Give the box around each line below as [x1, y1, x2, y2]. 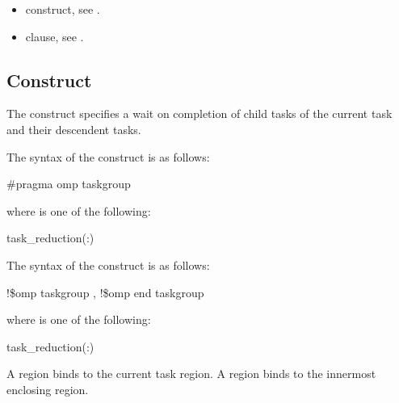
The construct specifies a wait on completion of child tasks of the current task [6, 105, 393, 122]
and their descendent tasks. [6, 120, 141, 137]
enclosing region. [6, 380, 89, 397]
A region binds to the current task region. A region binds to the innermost [6, 365, 376, 382]
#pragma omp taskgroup [6, 175, 131, 192]
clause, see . [25, 27, 84, 44]
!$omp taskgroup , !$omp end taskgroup [6, 283, 204, 300]
